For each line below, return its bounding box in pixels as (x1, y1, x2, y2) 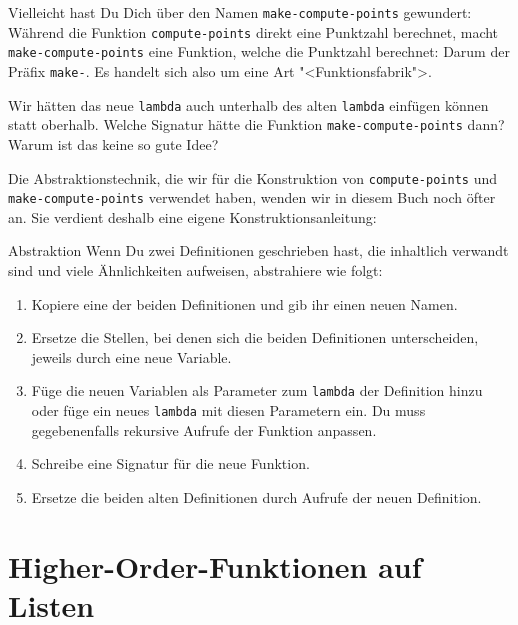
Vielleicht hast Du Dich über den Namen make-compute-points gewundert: (8, 2, 472, 22)
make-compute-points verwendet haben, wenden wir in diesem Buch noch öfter (8, 187, 496, 208)
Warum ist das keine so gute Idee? (8, 133, 219, 154)
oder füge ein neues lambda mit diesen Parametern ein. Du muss (31, 400, 426, 421)
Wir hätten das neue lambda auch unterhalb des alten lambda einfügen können (8, 94, 489, 115)
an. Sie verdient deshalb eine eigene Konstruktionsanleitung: (8, 206, 377, 227)
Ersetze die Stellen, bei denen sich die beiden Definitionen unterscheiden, (31, 327, 479, 348)
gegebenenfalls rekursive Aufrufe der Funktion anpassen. (31, 419, 377, 440)
